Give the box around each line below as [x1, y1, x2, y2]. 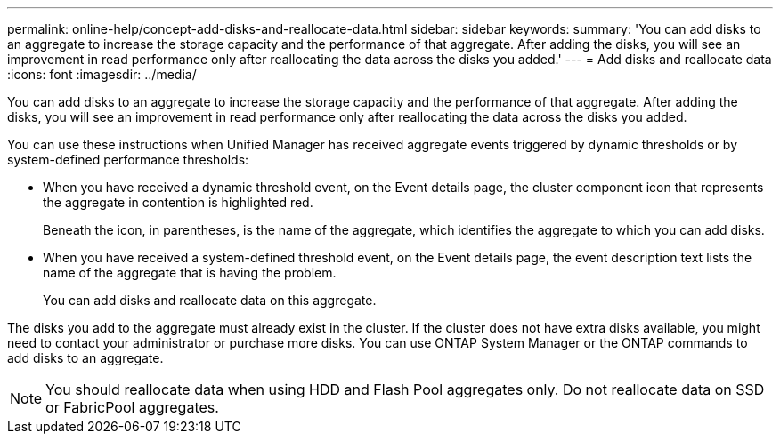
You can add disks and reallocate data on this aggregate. [43, 293, 377, 308]
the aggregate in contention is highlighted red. [43, 195, 313, 210]
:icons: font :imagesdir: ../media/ [7, 67, 197, 82]
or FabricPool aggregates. [45, 398, 219, 416]
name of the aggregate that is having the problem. [43, 265, 337, 280]
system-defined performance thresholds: [7, 152, 249, 167]
